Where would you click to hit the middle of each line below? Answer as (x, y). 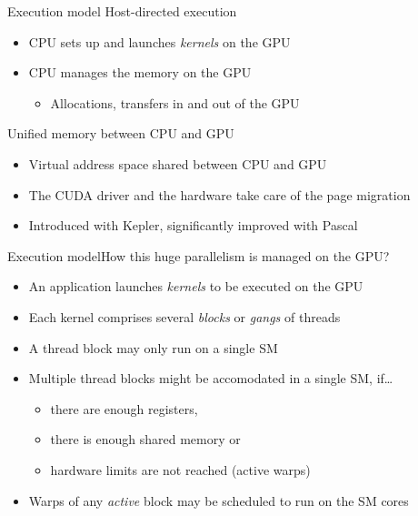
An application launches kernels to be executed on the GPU (196, 286)
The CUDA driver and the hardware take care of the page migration (219, 194)
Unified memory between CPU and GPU (121, 133)
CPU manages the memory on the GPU (140, 72)
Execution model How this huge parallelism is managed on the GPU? (199, 255)
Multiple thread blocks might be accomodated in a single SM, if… (211, 378)
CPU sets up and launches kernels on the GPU (159, 41)
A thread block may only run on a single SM (153, 347)
